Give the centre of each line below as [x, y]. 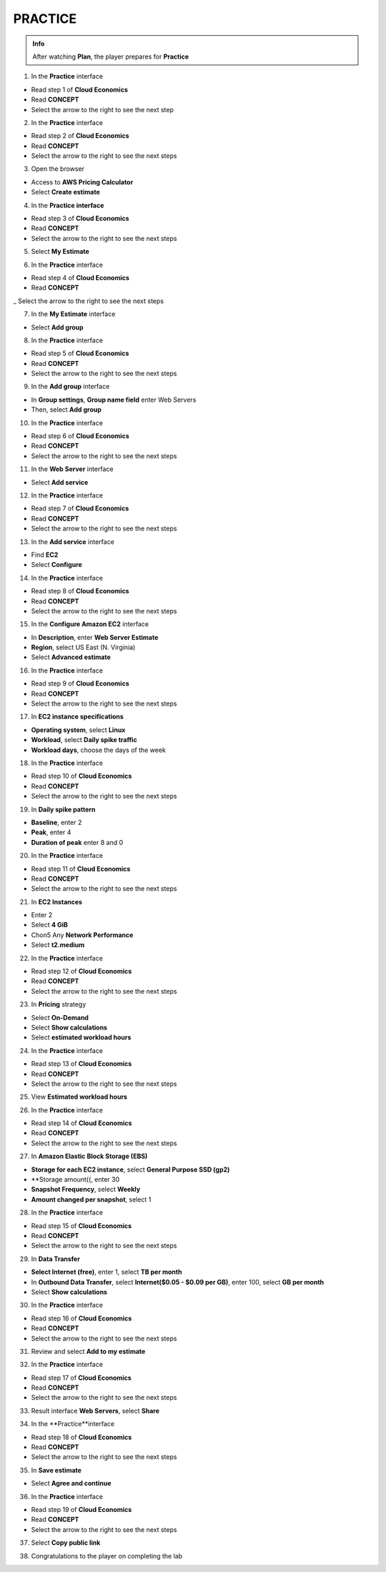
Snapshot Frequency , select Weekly [86, 1190]
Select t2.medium [58, 945]
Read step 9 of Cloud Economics [80, 683]
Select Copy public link [66, 1543]
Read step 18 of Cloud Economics [81, 1437]
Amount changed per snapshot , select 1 [91, 1199]
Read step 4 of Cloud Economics [80, 277]
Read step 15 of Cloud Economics [81, 1225]
